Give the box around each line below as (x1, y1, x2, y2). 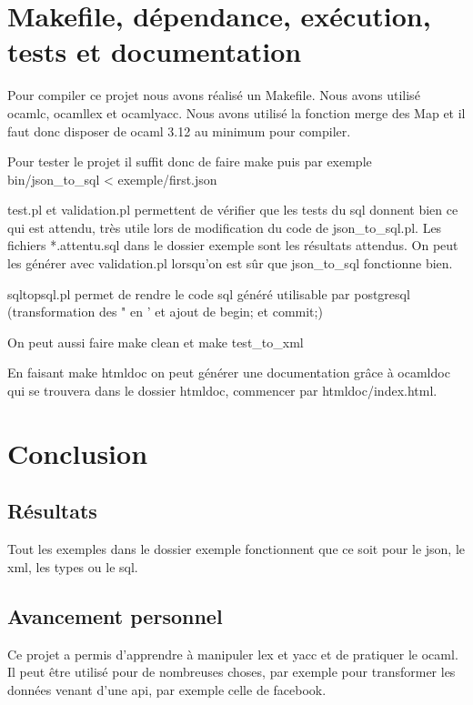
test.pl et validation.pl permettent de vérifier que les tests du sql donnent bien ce (7, 200, 458, 219)
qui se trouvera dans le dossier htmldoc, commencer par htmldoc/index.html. (7, 381, 438, 400)
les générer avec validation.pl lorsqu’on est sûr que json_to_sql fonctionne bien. (7, 254, 453, 273)
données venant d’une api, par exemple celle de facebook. (7, 680, 327, 699)
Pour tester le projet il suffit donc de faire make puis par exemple (7, 152, 372, 171)
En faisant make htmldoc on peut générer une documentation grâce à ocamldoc (7, 363, 450, 382)
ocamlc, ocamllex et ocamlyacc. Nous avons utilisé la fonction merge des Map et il (7, 103, 466, 122)
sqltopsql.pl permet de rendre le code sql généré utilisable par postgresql (7, 284, 410, 303)
